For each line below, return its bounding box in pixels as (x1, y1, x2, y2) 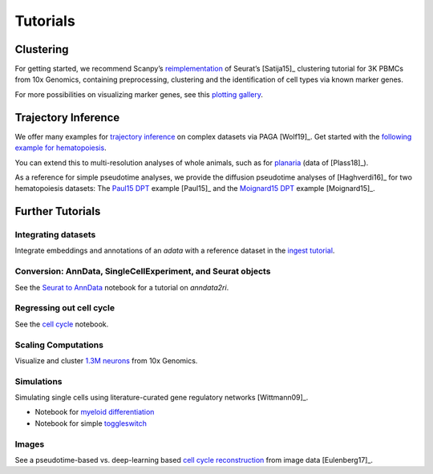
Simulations (14, 375, 63, 387)
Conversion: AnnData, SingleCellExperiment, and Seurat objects (14, 265, 271, 277)
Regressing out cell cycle (14, 302, 115, 314)
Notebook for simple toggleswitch (34, 418, 148, 428)
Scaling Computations (14, 339, 104, 350)
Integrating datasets (14, 229, 96, 241)
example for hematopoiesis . (14, 143, 107, 152)
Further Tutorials (14, 205, 101, 218)
